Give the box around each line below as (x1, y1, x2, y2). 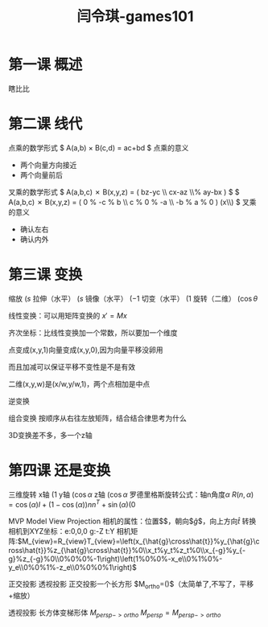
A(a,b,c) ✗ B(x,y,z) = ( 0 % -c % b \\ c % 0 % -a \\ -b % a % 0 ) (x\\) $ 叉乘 (8, 197, 257, 207)
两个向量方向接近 (19, 160, 77, 170)
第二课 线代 (8, 115, 83, 133)
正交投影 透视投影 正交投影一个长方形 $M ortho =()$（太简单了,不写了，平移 (8, 580, 254, 591)
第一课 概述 (8, 55, 83, 74)
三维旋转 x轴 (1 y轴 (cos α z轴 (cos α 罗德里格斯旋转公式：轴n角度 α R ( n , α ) (8, 490, 254, 499)
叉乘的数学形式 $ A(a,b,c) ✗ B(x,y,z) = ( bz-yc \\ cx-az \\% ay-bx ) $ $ (8, 186, 240, 197)
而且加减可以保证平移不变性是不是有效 (8, 362, 135, 371)
